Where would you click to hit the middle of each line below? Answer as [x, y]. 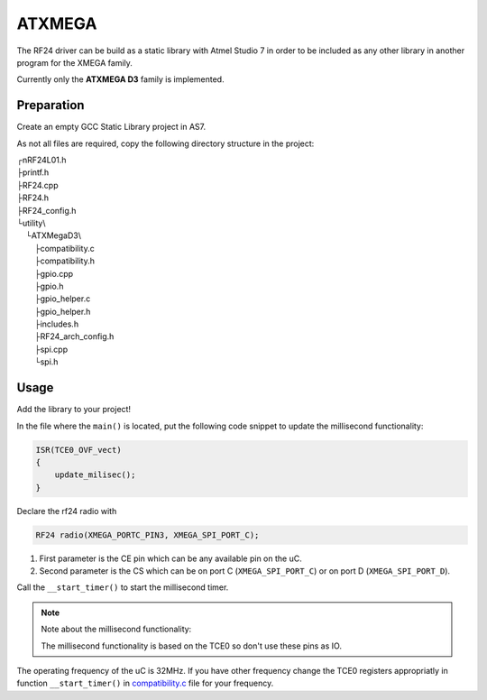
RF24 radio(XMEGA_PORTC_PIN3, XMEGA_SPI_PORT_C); [147, 535]
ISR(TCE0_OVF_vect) [78, 450]
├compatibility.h [64, 261]
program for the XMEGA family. [74, 62]
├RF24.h [33, 198]
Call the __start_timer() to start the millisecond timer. [123, 587]
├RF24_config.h [46, 210]
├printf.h [33, 172]
